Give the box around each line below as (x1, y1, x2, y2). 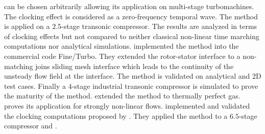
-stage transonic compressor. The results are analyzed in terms (61, 21, 257, 31)
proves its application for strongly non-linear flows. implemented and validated (4, 100, 250, 111)
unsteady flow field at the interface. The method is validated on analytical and (4, 71, 250, 81)
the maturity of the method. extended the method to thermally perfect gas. (4, 90, 240, 101)
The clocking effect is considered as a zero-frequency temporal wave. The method (4, 11, 258, 21)
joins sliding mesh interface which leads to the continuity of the (35, 60, 234, 71)
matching (4, 60, 33, 71)
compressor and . (4, 120, 57, 131)
